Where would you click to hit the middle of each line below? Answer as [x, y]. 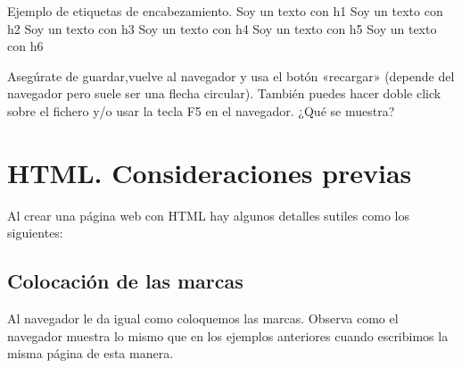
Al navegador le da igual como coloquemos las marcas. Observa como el [203, 318]
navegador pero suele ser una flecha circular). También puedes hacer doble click [224, 93]
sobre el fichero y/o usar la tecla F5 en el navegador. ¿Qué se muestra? [201, 110]
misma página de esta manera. [91, 353]
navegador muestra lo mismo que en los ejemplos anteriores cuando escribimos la [228, 335]
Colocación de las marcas [125, 281]
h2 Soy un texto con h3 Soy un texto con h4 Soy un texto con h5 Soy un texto [222, 28]
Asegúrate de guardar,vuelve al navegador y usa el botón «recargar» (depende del [231, 75]
